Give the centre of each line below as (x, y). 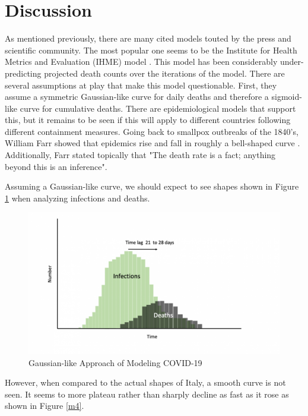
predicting (23, 73)
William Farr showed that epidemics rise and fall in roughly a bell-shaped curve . (153, 143)
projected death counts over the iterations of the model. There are (164, 73)
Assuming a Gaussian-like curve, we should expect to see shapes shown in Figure (152, 186)
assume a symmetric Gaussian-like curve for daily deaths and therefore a (137, 97)
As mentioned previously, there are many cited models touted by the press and (148, 38)
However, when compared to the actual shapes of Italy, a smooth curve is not (145, 382)
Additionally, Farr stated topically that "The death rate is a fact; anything (140, 155)
